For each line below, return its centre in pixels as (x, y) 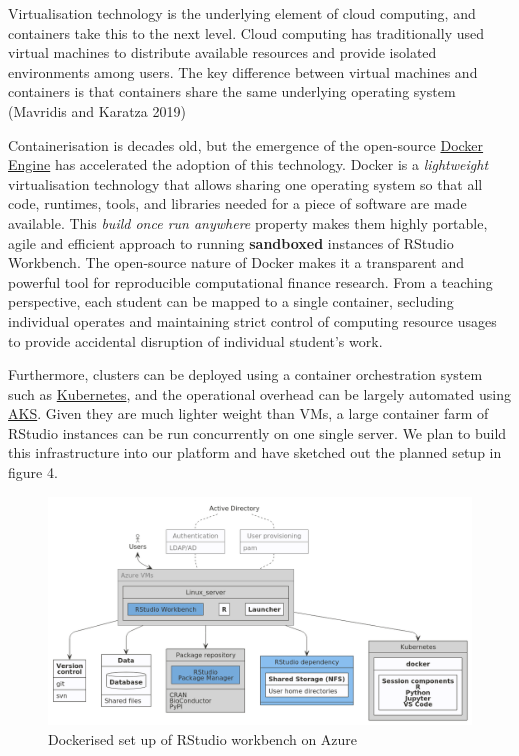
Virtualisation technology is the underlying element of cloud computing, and (242, 13)
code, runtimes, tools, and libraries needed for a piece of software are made (237, 203)
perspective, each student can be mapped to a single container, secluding (231, 301)
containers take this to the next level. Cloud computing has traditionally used (246, 32)
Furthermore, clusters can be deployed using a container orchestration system (245, 374)
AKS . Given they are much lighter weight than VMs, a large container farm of (248, 413)
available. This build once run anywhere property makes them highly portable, (248, 222)
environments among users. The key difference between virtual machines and (243, 71)
